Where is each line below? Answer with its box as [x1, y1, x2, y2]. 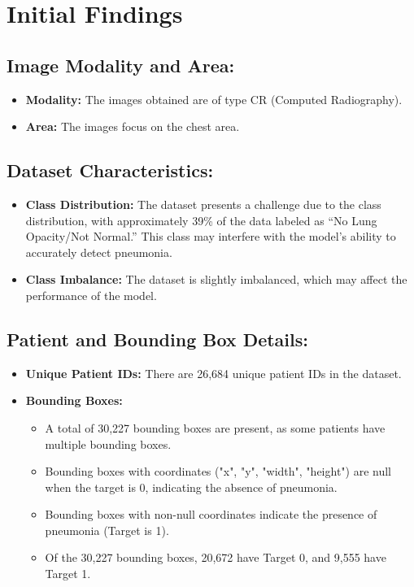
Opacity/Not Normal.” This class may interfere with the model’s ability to [25, 228, 396, 245]
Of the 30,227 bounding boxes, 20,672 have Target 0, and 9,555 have [45, 549, 386, 566]
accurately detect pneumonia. [25, 243, 172, 260]
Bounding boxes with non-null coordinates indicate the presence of [45, 506, 377, 523]
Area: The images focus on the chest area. [25, 118, 240, 135]
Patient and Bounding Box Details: [7, 326, 308, 351]
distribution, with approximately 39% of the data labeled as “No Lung [25, 211, 377, 228]
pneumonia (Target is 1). [45, 521, 169, 538]
